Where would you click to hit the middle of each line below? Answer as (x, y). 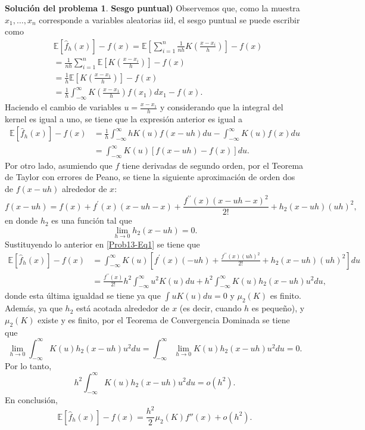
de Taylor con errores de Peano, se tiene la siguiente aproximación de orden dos (150, 177)
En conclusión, (31, 400)
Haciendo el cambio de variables (63, 107)
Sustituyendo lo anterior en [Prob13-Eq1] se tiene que (102, 244)
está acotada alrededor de (123, 308)
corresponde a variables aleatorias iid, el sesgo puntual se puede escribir (169, 19)
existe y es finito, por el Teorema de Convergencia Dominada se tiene (164, 319)
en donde (21, 220)
